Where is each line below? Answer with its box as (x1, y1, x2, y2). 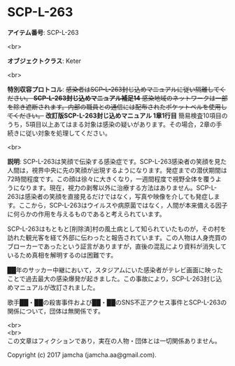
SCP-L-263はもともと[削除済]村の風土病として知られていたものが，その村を (7, 225, 227, 233)
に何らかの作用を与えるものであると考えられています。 (7, 209, 166, 218)
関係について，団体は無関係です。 (7, 307, 105, 315)
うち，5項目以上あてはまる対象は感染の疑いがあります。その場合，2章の (7, 120, 216, 128)
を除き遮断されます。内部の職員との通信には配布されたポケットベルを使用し (7, 102, 227, 111)
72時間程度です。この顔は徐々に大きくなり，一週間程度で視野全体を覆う (7, 174, 216, 183)
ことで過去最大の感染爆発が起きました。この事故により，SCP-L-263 (7, 274, 204, 283)
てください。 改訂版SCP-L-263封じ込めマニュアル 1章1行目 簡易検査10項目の (7, 111, 228, 120)
